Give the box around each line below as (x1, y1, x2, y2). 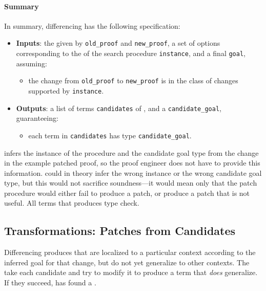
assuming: (16, 58, 47, 68)
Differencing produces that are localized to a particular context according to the (4, 247, 256, 258)
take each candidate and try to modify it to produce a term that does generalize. (4, 267, 258, 278)
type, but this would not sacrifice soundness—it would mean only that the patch (4, 177, 257, 188)
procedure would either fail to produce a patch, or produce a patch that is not (4, 187, 250, 198)
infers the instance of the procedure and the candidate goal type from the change (4, 147, 259, 158)
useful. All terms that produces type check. (4, 197, 139, 208)
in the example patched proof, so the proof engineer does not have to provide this (4, 157, 260, 168)
